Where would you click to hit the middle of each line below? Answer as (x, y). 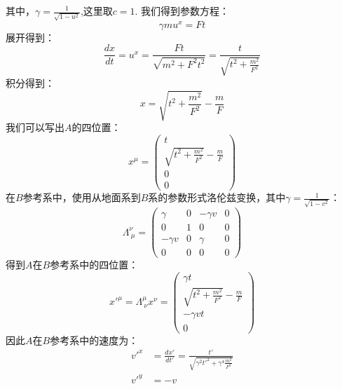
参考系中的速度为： (94, 340)
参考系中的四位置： (94, 265)
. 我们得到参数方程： (182, 11)
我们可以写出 (35, 127)
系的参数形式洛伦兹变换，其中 (217, 197)
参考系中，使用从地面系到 (82, 197)
